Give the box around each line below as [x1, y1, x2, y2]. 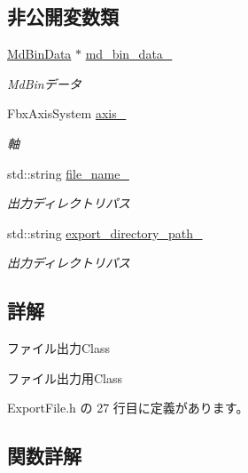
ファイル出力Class [7, 339, 111, 357]
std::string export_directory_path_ [7, 223, 203, 242]
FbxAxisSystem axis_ [7, 104, 127, 123]
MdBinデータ [7, 74, 81, 92]
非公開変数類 [7, 3, 119, 30]
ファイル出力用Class [7, 368, 123, 387]
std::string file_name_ [7, 164, 129, 182]
